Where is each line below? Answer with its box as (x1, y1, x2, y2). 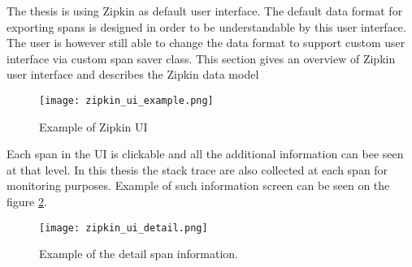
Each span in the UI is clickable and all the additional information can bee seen (7, 145, 404, 162)
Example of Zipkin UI (39, 118, 148, 135)
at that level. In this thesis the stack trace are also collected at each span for (7, 161, 388, 178)
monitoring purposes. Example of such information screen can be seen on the (7, 177, 390, 194)
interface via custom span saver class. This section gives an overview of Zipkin (7, 50, 396, 67)
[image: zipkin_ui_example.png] (39, 94, 214, 106)
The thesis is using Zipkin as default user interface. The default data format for (7, 2, 403, 19)
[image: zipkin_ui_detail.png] (39, 222, 208, 234)
